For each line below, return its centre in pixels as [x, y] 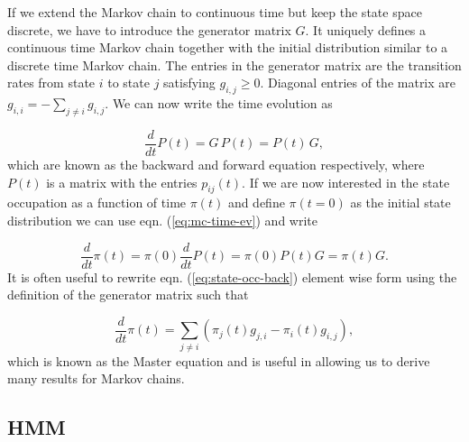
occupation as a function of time [97, 203]
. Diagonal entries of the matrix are [358, 83]
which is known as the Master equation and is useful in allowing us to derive [219, 360]
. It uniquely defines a [366, 29]
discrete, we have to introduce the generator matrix [149, 29]
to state [129, 83]
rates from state [51, 83]
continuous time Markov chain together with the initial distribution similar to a [228, 47]
